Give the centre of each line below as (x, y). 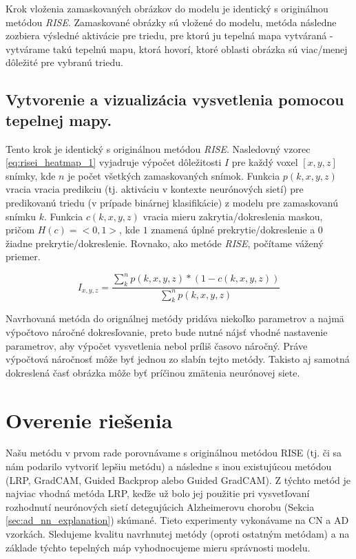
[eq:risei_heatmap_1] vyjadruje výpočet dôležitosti (114, 162)
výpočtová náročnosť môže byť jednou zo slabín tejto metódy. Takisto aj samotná (178, 359)
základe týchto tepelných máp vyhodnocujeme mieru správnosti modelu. (158, 547)
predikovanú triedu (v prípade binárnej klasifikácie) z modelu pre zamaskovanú (172, 202)
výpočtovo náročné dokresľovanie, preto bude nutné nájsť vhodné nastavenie (167, 331)
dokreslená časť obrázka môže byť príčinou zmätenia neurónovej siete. (153, 372)
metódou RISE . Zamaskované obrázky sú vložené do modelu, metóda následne (171, 22)
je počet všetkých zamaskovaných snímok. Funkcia (174, 175)
